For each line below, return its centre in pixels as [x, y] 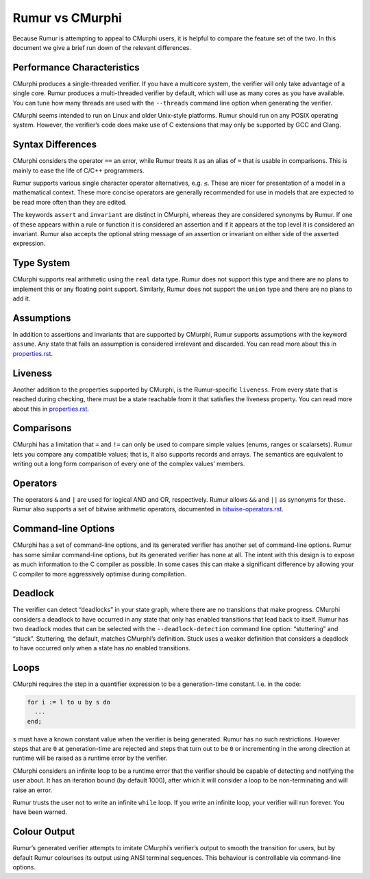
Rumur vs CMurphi [67, 18]
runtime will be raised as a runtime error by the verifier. [90, 758]
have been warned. [40, 812]
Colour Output [44, 832]
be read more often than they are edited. [70, 202]
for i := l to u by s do [69, 702]
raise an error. [33, 790]
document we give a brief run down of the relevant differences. [102, 47]
